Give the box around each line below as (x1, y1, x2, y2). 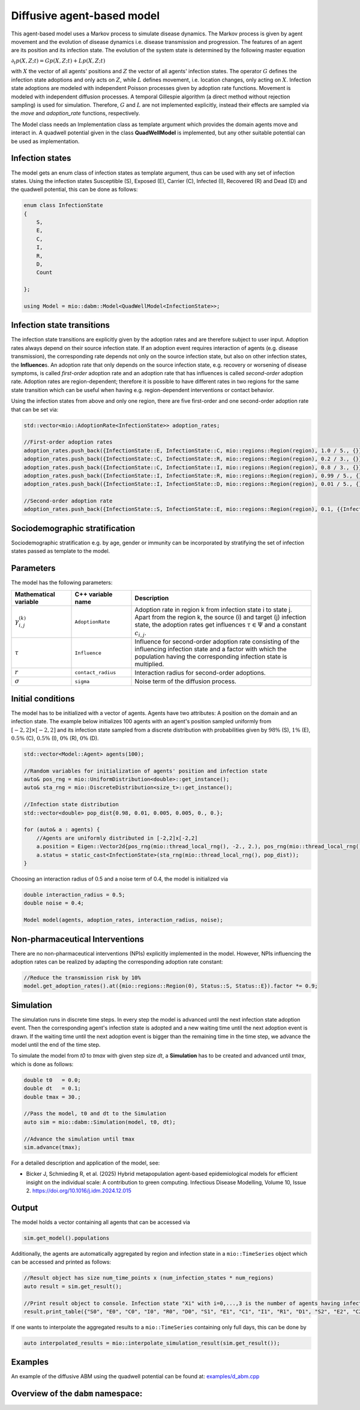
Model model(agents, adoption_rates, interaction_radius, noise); (23, 917, 223, 924)
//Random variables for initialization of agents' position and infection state (23, 767, 268, 774)
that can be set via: (11, 406, 59, 413)
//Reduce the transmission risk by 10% (23, 974, 141, 981)
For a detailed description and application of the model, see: (11, 1159, 160, 1166)
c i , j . (134, 629, 146, 639)
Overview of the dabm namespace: (11, 1388, 143, 1399)
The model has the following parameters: (11, 579, 113, 586)
